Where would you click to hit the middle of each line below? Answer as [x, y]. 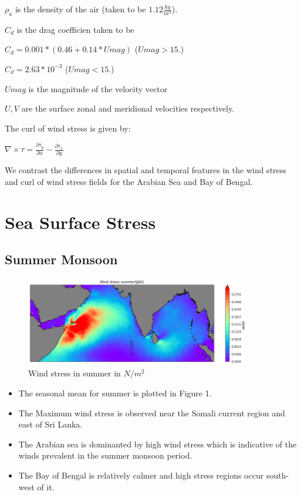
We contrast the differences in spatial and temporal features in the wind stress [146, 170]
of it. [46, 486]
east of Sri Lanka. [50, 424]
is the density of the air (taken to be [80, 9]
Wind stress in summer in [75, 373]
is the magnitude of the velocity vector [98, 88]
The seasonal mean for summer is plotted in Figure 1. [115, 393]
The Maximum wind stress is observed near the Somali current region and [152, 412]
